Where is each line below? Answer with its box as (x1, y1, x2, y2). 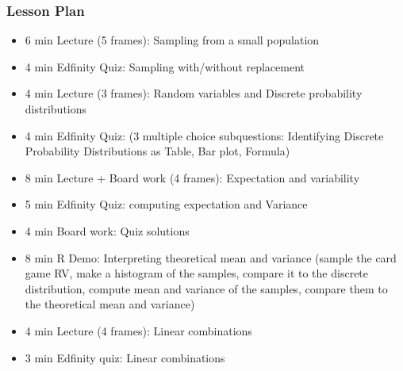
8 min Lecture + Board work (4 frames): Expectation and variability (25, 169, 360, 185)
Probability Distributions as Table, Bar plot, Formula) (25, 143, 290, 159)
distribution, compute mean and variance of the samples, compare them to (25, 280, 388, 296)
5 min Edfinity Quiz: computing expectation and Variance (25, 196, 308, 212)
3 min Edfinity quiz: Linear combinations (25, 349, 225, 365)
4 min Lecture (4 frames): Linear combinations (25, 322, 252, 338)
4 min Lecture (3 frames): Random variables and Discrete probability (25, 85, 363, 101)
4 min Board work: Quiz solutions (25, 222, 190, 239)
